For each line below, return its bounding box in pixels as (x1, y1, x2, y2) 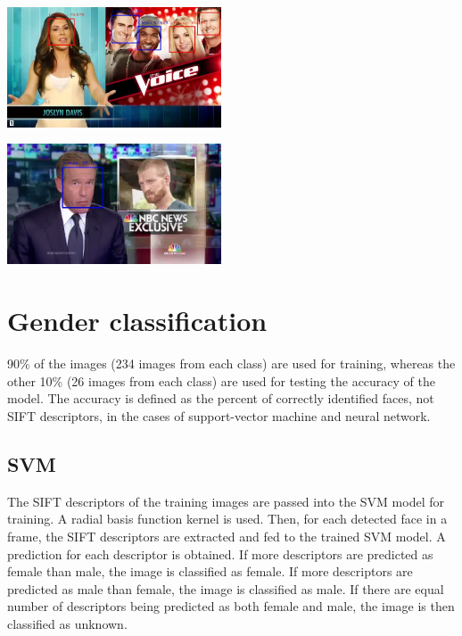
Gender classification (7, 302, 268, 339)
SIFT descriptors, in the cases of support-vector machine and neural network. (7, 406, 431, 425)
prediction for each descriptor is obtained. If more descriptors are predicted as (7, 544, 433, 563)
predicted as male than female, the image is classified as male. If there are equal (7, 579, 444, 598)
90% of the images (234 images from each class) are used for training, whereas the (7, 354, 456, 373)
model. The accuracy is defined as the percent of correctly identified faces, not (7, 389, 434, 408)
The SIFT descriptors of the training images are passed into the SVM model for (7, 491, 444, 510)
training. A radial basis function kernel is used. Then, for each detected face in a (7, 509, 448, 528)
